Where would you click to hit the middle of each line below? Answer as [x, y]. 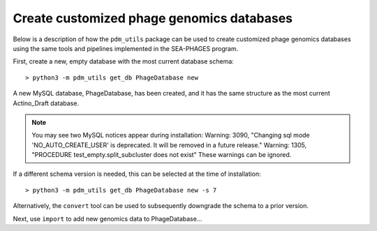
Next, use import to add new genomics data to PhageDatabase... [108, 218]
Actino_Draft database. [46, 103]
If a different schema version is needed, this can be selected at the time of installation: [137, 174]
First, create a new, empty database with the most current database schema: [123, 61]
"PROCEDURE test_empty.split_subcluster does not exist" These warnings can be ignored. [162, 155]
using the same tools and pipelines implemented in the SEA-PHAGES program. [126, 48]
